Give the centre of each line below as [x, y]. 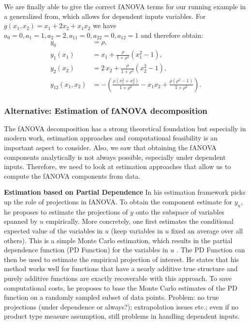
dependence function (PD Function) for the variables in [86, 250]
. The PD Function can [211, 250]
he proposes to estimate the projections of [66, 211]
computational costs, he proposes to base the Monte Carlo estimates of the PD [121, 287]
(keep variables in [137, 230]
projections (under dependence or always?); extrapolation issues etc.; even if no [121, 306]
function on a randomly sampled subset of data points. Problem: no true [111, 297]
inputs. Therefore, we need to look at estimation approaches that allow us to [118, 166]
